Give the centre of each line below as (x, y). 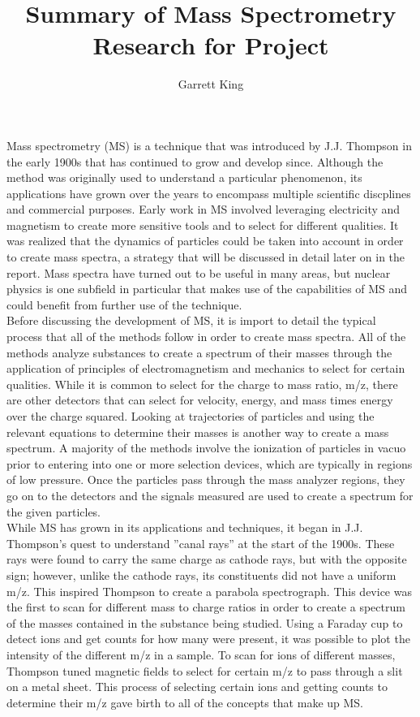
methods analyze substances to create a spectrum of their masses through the (199, 352)
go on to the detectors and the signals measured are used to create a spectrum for (210, 495)
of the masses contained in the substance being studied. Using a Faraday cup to (205, 622)
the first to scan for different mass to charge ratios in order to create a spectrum (206, 607)
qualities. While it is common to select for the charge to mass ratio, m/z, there (202, 384)
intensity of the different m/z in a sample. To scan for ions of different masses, (201, 654)
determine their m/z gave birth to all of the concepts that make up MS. (185, 702)
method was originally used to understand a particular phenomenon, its (184, 177)
